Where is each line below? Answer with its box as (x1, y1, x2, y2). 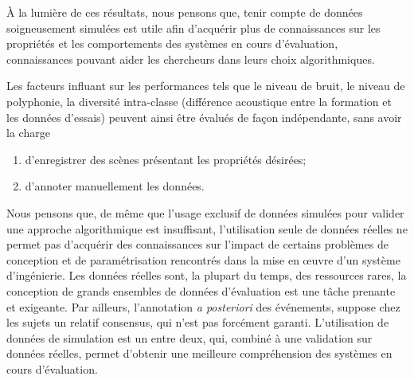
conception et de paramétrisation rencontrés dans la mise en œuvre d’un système (6, 251, 400, 268)
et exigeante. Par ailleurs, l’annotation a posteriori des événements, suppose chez (6, 298, 400, 315)
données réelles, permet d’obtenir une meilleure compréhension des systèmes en (6, 345, 393, 362)
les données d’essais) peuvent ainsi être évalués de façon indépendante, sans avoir (6, 108, 402, 125)
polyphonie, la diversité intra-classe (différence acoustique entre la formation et (6, 92, 392, 109)
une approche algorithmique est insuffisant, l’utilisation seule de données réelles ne (6, 220, 408, 237)
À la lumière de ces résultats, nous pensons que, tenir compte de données (6, 4, 363, 20)
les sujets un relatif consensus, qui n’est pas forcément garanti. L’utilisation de (6, 314, 389, 331)
